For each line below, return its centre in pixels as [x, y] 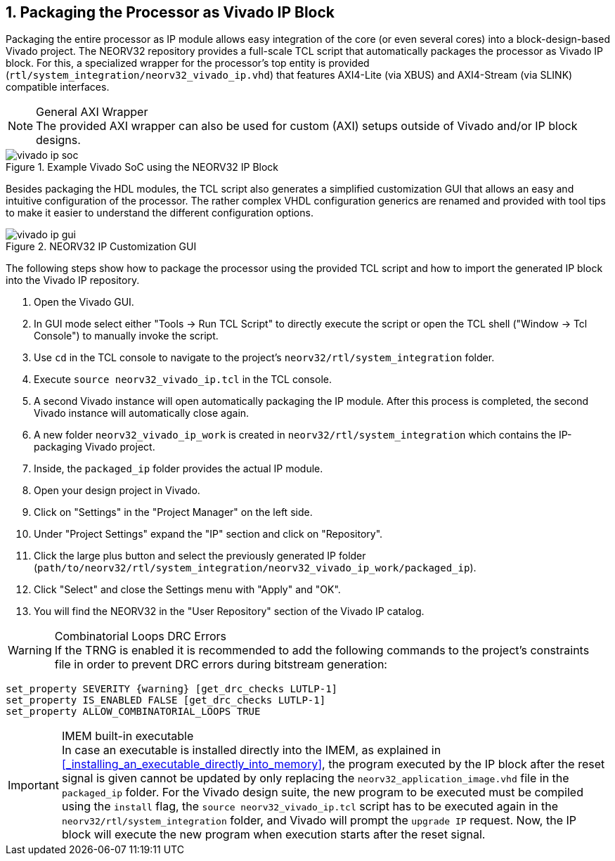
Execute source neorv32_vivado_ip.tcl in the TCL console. [183, 380]
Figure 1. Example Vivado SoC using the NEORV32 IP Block [142, 167]
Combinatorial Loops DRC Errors [141, 636]
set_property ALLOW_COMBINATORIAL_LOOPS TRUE [133, 712]
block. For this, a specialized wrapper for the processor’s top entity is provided [188, 63]
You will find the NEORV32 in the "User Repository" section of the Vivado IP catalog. [229, 611]
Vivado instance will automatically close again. [142, 413]
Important [33, 785]
